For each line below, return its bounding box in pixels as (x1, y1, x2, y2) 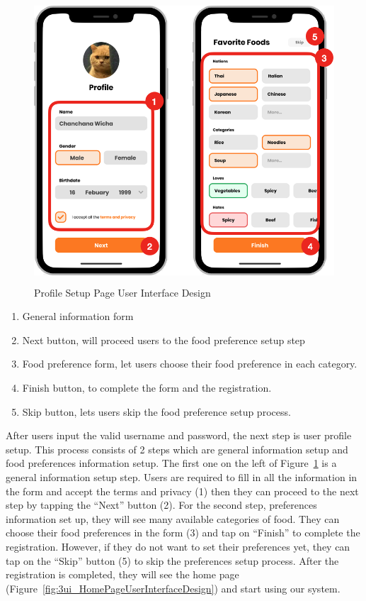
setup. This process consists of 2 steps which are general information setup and (6, 441, 348, 456)
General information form (22, 309, 134, 324)
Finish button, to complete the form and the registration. (22, 380, 272, 395)
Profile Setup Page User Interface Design (34, 285, 211, 299)
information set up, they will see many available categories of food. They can (6, 511, 340, 526)
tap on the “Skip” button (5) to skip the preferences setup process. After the (6, 553, 339, 568)
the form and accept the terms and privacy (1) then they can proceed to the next (6, 483, 359, 498)
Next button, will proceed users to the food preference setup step (22, 332, 305, 347)
